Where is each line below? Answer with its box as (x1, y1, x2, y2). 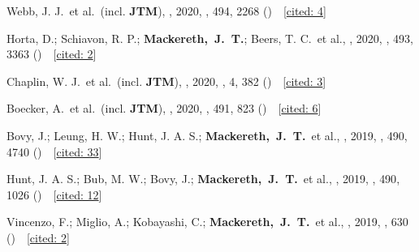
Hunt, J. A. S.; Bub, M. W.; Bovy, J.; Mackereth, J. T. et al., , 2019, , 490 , (6, 170, 400, 187)
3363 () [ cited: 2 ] (6, 45, 97, 62)
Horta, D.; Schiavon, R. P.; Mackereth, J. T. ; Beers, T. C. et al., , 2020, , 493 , (6, 29, 413, 46)
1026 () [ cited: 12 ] (6, 186, 102, 203)
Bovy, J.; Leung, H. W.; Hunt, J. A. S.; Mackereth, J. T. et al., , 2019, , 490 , (6, 126, 408, 143)
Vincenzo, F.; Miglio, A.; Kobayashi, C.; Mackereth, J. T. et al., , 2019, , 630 (6, 213, 408, 230)
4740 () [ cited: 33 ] (6, 143, 102, 160)
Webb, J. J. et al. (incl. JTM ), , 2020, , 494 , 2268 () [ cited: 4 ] (6, 2, 326, 19)
